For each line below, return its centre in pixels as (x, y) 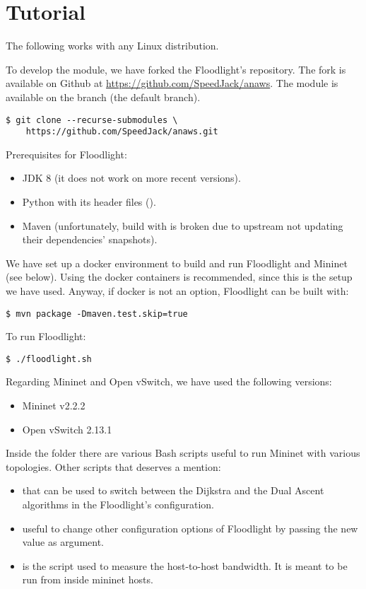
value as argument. (63, 542)
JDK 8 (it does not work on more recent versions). (131, 178)
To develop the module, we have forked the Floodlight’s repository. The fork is (176, 69)
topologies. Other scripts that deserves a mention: (113, 466)
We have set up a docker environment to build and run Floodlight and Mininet (177, 263)
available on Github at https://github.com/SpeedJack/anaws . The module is (172, 83)
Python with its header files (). (89, 202)
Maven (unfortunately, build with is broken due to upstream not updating (183, 225)
